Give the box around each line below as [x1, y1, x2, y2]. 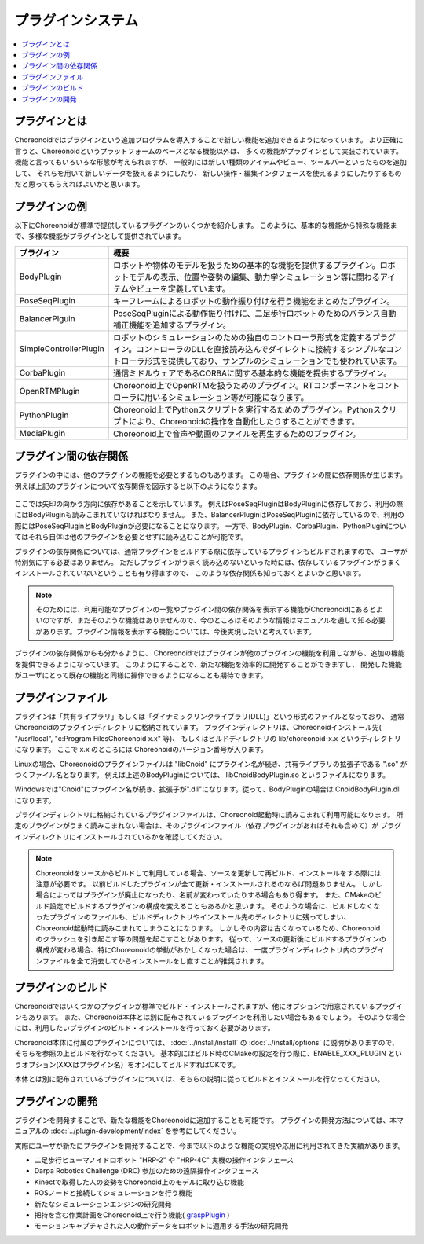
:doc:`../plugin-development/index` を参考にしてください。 [50, 1126, 241, 1136]
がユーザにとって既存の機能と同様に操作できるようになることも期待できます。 [14, 670, 268, 680]
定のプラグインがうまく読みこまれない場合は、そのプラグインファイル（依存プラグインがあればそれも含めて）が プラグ [14, 821, 402, 831]
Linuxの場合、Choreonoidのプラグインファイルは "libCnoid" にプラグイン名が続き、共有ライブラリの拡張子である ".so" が [14, 759, 408, 769]
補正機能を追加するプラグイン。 [112, 319, 231, 330]
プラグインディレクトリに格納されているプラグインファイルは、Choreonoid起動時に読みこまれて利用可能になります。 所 [14, 810, 404, 820]
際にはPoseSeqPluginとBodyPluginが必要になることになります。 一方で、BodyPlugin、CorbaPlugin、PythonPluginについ [14, 521, 408, 530]
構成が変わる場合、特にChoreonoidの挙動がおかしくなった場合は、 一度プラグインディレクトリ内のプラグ [35, 945, 378, 955]
